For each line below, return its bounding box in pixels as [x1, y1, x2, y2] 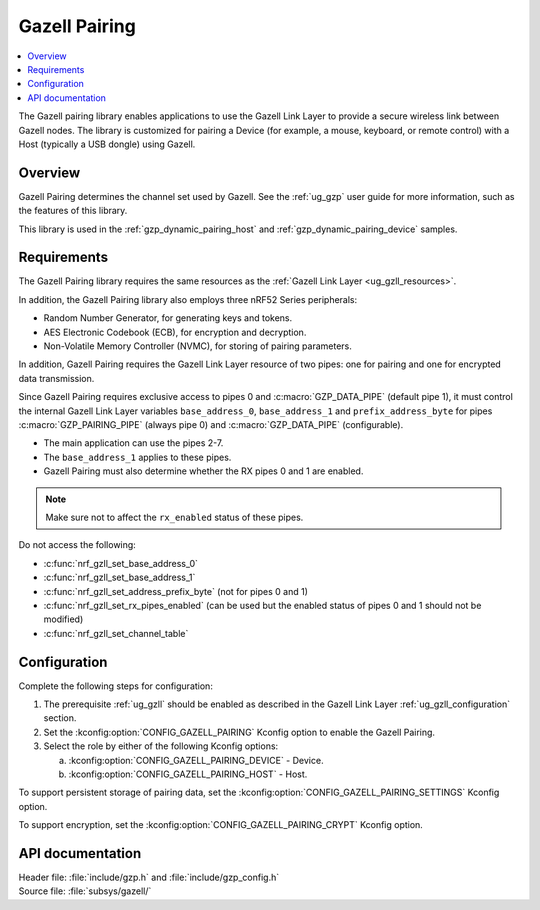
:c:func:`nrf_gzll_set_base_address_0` [43, 557, 199, 569]
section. [43, 712, 77, 724]
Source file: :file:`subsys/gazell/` [18, 885, 152, 897]
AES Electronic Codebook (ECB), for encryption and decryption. [43, 326, 307, 338]
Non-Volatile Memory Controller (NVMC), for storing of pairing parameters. [43, 340, 352, 352]
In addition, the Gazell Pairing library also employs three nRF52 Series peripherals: [18, 293, 358, 305]
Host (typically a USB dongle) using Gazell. [18, 138, 196, 150]
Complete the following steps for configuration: [18, 680, 214, 692]
